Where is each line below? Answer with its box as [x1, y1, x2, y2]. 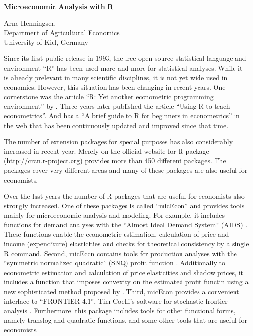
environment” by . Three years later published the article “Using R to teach [4, 101, 230, 111]
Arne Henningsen [4, 18, 55, 28]
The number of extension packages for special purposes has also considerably [4, 136, 233, 147]
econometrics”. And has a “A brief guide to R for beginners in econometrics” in [4, 110, 240, 120]
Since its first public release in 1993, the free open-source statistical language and [4, 53, 246, 63]
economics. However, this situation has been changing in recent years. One [4, 82, 226, 92]
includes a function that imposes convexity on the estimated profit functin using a [4, 277, 249, 287]
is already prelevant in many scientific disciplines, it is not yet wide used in [4, 72, 228, 82]
